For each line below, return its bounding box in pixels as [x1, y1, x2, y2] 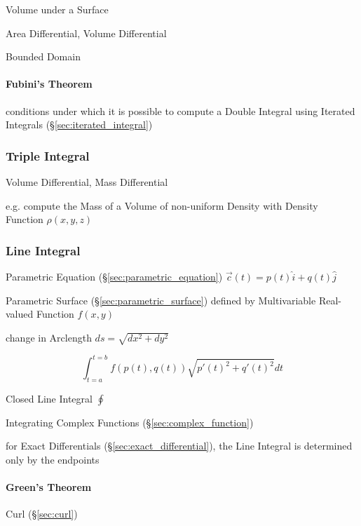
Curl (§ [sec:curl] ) [6, 506, 78, 521]
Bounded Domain [6, 49, 81, 64]
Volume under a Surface [6, 2, 109, 16]
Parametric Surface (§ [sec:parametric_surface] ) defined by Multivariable [6, 292, 316, 307]
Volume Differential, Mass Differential [6, 174, 168, 189]
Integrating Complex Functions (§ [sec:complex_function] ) [6, 414, 254, 429]
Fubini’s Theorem [6, 76, 93, 91]
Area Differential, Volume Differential [6, 25, 167, 40]
